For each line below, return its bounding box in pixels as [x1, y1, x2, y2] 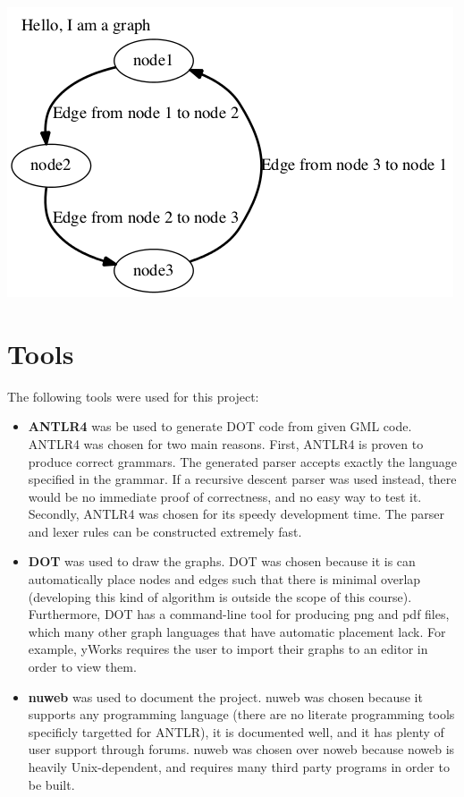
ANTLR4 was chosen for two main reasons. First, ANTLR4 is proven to [28, 434, 424, 453]
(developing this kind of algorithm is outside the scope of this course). [28, 587, 412, 606]
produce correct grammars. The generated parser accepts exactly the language [28, 452, 458, 471]
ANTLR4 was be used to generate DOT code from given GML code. [28, 417, 412, 436]
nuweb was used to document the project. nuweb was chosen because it [28, 687, 423, 706]
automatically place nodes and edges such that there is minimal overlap [28, 570, 421, 589]
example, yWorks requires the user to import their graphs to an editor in [28, 640, 428, 658]
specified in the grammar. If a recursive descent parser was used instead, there [28, 470, 457, 488]
